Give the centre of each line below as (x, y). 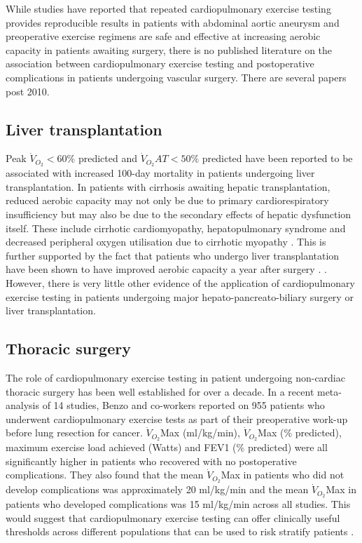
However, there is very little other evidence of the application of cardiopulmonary (180, 282)
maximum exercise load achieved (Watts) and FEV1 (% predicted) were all (167, 447)
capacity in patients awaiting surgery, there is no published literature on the (169, 49)
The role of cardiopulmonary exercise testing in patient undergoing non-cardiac (175, 377)
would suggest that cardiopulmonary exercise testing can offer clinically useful (173, 517)
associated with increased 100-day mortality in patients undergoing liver (160, 173)
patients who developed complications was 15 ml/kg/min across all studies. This (178, 504)
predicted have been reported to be (277, 158)
